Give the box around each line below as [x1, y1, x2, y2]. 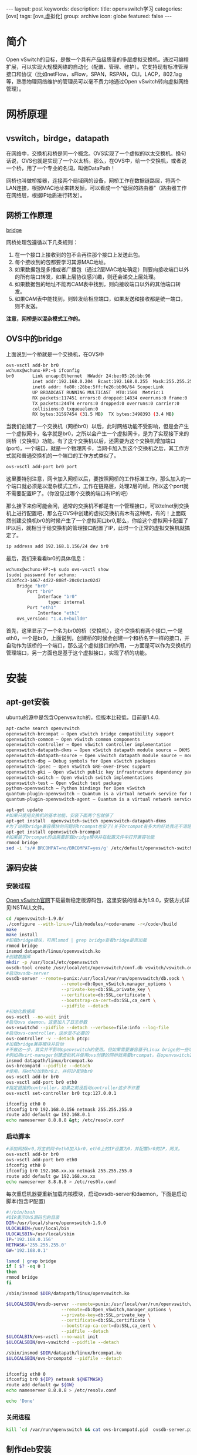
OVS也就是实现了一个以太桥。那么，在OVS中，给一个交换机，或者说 [21, 157, 186, 164]
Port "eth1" [27, 605, 57, 611]
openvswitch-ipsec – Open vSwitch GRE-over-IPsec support [6, 764, 151, 769]
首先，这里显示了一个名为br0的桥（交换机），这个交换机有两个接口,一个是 [6, 627, 183, 634]
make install [6, 932, 38, 938]
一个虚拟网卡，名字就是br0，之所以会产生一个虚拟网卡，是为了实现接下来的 [6, 430, 189, 437]
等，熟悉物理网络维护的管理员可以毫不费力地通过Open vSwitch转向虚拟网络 [6, 78, 189, 85]
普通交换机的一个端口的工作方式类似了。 [21, 452, 119, 459]
